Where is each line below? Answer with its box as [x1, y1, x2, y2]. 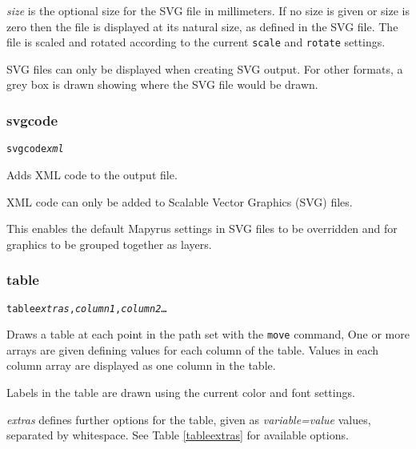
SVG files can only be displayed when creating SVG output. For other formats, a [6, 60, 403, 77]
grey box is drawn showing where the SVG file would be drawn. [6, 76, 318, 93]
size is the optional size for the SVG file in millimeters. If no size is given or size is [6, 2, 410, 18]
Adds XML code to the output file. [6, 166, 178, 182]
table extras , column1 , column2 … [6, 303, 167, 315]
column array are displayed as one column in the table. [6, 357, 276, 374]
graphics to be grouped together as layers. [6, 235, 212, 252]
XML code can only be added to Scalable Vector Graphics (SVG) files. [6, 193, 353, 210]
